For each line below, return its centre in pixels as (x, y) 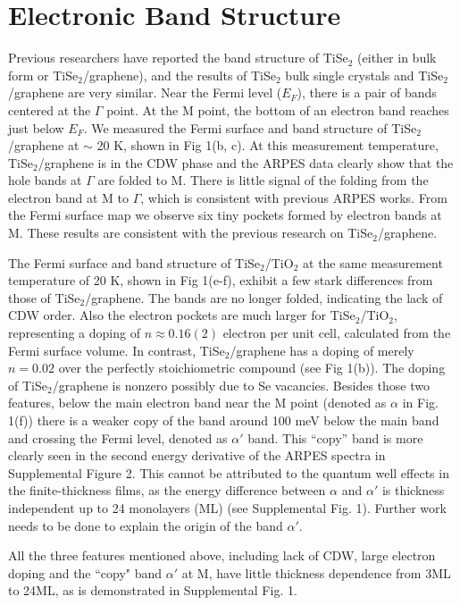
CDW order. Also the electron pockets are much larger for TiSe (182, 315)
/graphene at (44, 145)
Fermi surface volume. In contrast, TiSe (117, 350)
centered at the (50, 109)
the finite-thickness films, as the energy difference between (167, 490)
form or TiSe (43, 75)
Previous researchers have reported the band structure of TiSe (178, 58)
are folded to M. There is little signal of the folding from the (263, 180)
